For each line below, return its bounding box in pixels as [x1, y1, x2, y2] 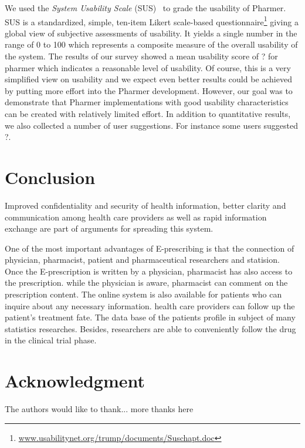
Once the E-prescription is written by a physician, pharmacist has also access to [5, 265, 293, 277]
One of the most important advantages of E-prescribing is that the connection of [5, 242, 294, 254]
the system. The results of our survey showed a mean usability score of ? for [5, 50, 278, 62]
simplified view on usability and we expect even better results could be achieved [5, 73, 292, 85]
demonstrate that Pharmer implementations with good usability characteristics [5, 96, 289, 108]
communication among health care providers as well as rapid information [5, 210, 267, 223]
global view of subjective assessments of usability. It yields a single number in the [5, 26, 297, 39]
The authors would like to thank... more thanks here [5, 403, 194, 415]
